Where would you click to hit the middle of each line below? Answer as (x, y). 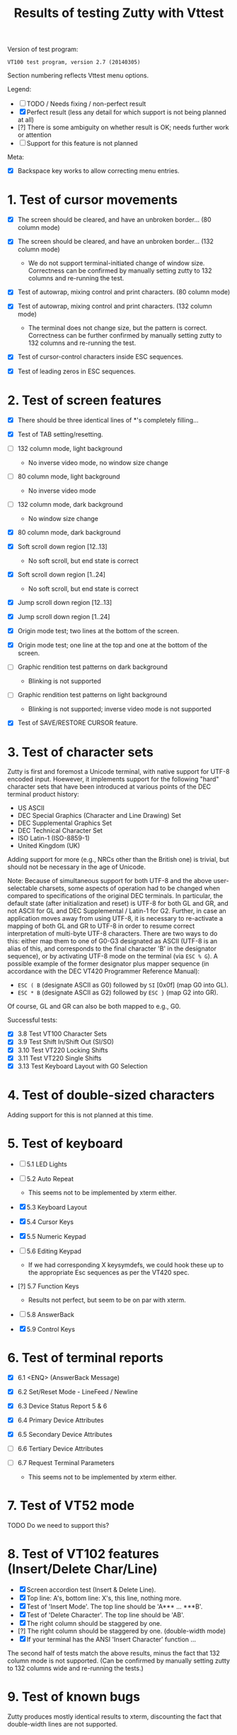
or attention (34, 135)
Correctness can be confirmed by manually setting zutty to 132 (120, 270)
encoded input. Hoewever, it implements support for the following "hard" (113, 779)
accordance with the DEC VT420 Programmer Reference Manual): (104, 971)
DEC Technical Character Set (60, 831)
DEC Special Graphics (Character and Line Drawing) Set (99, 816)
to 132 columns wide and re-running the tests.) (75, 1668)
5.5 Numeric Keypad (56, 1236)
